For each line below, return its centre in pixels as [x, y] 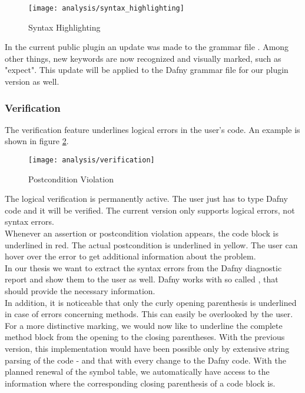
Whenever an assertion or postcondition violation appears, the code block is [142, 233]
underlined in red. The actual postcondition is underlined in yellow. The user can [151, 244]
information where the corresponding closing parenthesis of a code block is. [140, 383]
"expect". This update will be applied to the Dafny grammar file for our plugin [147, 70]
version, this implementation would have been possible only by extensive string [147, 348]
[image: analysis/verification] [92, 160]
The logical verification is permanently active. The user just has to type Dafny [146, 199]
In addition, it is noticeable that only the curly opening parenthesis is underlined [151, 302]
